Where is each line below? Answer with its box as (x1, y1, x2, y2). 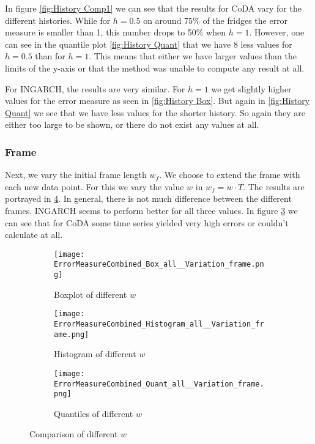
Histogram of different (54, 347, 136, 360)
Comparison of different (29, 427, 118, 440)
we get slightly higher (211, 82, 292, 95)
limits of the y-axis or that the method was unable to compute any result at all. (5, 61, 305, 74)
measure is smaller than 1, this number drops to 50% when (5, 26, 226, 39)
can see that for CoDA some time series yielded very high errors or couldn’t (5, 216, 289, 229)
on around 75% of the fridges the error (143, 13, 288, 26)
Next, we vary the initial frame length (5, 168, 147, 181)
